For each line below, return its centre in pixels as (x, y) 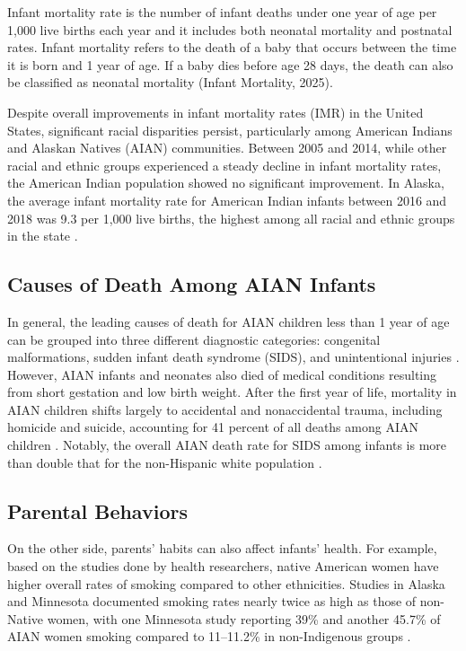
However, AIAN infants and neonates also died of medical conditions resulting (222, 374)
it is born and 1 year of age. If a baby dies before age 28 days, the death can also (230, 64)
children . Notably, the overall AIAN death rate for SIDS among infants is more (227, 445)
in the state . (43, 236)
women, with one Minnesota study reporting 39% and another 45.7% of (244, 618)
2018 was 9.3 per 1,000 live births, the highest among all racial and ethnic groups (231, 218)
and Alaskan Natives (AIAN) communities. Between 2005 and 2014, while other (227, 148)
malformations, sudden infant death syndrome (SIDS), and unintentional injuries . (233, 357)
